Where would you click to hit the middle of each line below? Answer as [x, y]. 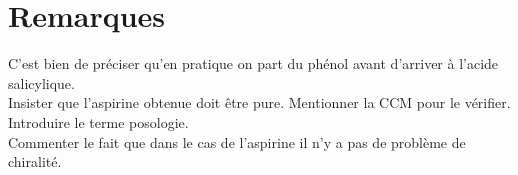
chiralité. [35, 161]
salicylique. [41, 82]
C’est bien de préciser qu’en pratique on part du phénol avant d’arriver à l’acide [253, 63]
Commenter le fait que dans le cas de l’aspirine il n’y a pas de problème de [237, 141]
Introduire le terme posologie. [98, 121]
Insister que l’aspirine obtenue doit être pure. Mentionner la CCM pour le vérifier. [259, 102]
